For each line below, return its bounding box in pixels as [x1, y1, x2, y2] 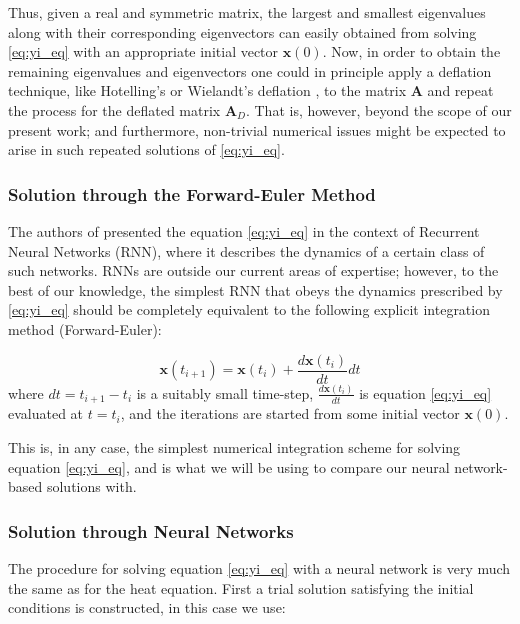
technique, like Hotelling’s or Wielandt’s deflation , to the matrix [8, 80, 407, 101]
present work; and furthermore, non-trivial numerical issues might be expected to [8, 119, 506, 140]
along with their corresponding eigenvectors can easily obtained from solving [8, 21, 477, 42]
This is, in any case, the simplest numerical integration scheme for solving [8, 436, 461, 457]
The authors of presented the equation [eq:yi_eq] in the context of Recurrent [8, 220, 480, 241]
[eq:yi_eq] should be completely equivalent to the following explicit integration [8, 299, 490, 320]
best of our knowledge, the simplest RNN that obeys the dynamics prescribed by [8, 279, 503, 300]
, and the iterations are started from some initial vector [120, 403, 460, 424]
